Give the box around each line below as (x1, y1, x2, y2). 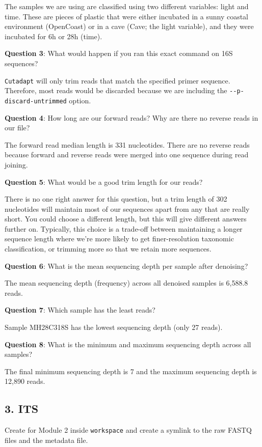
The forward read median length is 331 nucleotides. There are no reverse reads (5, 139, 250, 150)
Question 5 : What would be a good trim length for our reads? (5, 176, 203, 187)
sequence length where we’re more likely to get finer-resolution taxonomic (5, 233, 234, 244)
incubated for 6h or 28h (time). (5, 31, 102, 41)
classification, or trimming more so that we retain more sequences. (5, 243, 212, 254)
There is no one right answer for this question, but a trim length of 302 (5, 193, 227, 204)
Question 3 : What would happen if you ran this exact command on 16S (5, 48, 233, 59)
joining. (5, 159, 28, 170)
